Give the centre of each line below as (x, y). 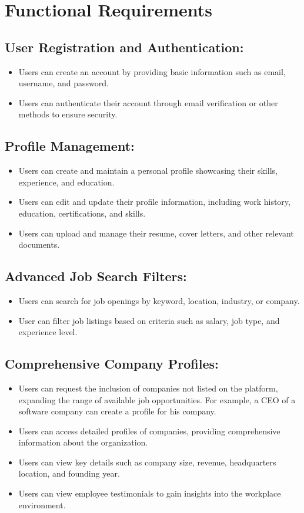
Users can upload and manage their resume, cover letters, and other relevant (156, 233)
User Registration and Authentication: (124, 47)
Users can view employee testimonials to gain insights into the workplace (150, 493)
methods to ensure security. (68, 114)
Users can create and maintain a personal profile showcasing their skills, (148, 171)
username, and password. (64, 83)
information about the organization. (83, 442)
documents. (39, 244)
